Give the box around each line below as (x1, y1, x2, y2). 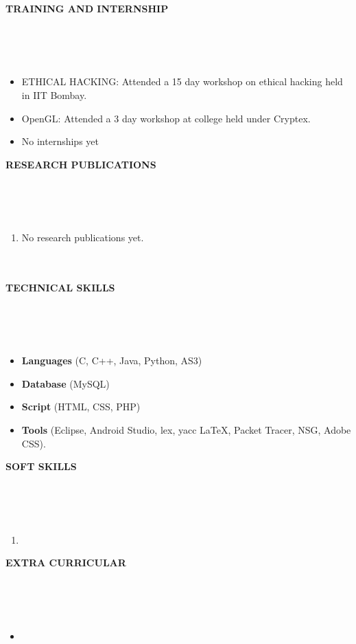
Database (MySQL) (21, 376, 110, 390)
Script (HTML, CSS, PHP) (21, 399, 141, 414)
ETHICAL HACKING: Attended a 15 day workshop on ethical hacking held (21, 74, 343, 89)
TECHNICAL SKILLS (5, 280, 115, 294)
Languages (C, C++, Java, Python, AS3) (21, 353, 202, 368)
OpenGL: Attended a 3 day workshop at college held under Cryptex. (21, 111, 311, 125)
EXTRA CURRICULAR (5, 555, 126, 570)
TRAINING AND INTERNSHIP (5, 1, 169, 15)
